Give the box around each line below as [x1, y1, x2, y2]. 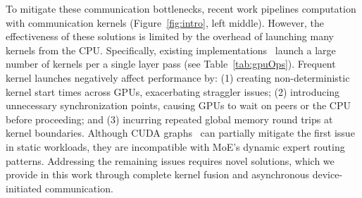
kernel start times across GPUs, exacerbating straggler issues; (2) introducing [6, 84, 340, 99]
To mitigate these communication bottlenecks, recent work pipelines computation [6, 1, 356, 16]
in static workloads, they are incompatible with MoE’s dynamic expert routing [6, 139, 345, 154]
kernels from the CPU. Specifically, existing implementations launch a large [6, 42, 336, 57]
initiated [6, 180, 42, 195]
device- [312, 167, 343, 182]
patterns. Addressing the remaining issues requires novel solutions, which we [6, 153, 335, 168]
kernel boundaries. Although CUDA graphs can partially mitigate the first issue [6, 125, 355, 140]
